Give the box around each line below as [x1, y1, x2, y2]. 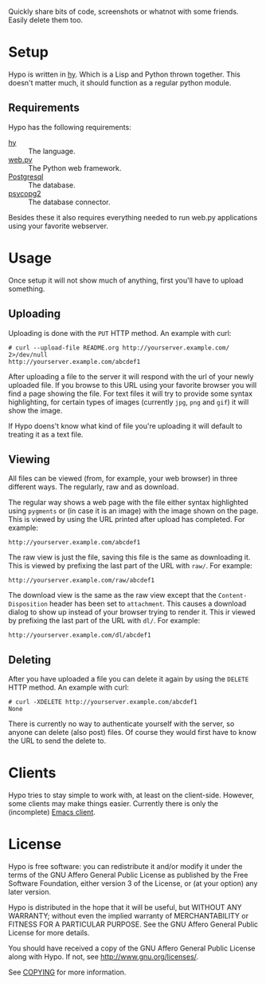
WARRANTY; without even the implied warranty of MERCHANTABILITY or [8, 911, 249, 920]
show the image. [8, 405, 63, 415]
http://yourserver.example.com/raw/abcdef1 [8, 576, 155, 585]
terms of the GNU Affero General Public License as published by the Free [8, 870, 248, 879]
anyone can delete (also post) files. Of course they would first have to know [8, 728, 257, 737]
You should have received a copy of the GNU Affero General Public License [8, 943, 256, 953]
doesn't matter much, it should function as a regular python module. [8, 77, 232, 87]
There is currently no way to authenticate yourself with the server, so [8, 719, 235, 729]
